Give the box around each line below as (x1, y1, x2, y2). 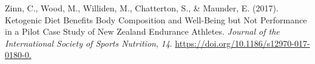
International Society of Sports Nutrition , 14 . (5, 36, 172, 49)
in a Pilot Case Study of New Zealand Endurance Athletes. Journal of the (5, 25, 280, 38)
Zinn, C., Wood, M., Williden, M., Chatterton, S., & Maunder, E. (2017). (5, 2, 279, 14)
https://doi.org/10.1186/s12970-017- (175, 36, 310, 49)
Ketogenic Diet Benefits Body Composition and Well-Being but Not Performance (5, 13, 307, 26)
